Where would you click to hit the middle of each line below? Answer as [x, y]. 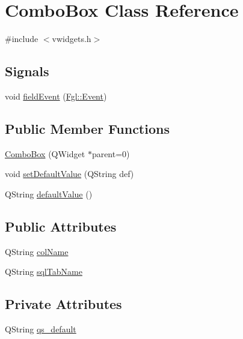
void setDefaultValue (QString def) [69, 174]
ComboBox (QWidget [45, 153]
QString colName [37, 251]
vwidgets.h [72, 39]
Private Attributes [63, 304]
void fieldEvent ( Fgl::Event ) [56, 96]
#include [22, 39]
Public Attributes [61, 226]
